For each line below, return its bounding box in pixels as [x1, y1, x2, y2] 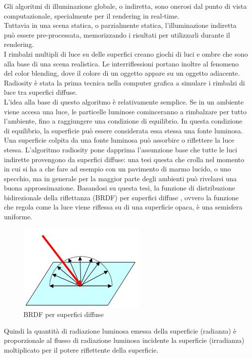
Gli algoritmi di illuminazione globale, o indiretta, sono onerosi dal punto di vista [4, 1, 247, 11]
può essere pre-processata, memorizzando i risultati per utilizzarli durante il [4, 29, 230, 40]
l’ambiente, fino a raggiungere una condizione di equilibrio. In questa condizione [4, 116, 243, 126]
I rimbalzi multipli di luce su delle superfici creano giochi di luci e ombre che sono [4, 48, 248, 59]
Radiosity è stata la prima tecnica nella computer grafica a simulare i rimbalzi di [4, 77, 245, 87]
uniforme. [4, 211, 33, 222]
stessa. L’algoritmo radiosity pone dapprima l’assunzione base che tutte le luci [4, 144, 237, 154]
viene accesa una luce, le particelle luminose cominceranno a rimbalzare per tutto [4, 106, 247, 116]
